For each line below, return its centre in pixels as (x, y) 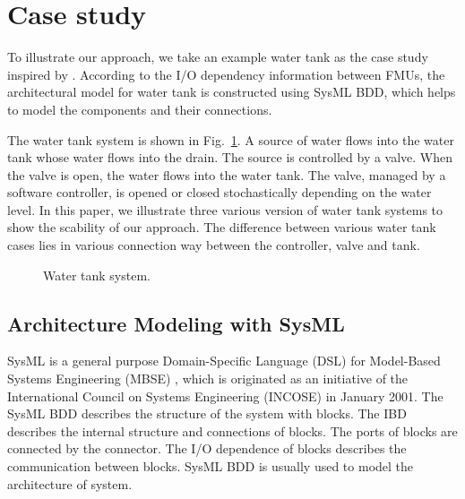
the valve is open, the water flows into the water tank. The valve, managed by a (227, 174)
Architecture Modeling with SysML (176, 323)
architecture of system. (70, 483)
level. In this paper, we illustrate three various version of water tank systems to (225, 209)
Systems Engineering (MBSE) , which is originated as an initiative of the (208, 379)
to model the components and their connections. (140, 109)
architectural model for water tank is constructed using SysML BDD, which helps (232, 92)
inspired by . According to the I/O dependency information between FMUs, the (226, 74)
